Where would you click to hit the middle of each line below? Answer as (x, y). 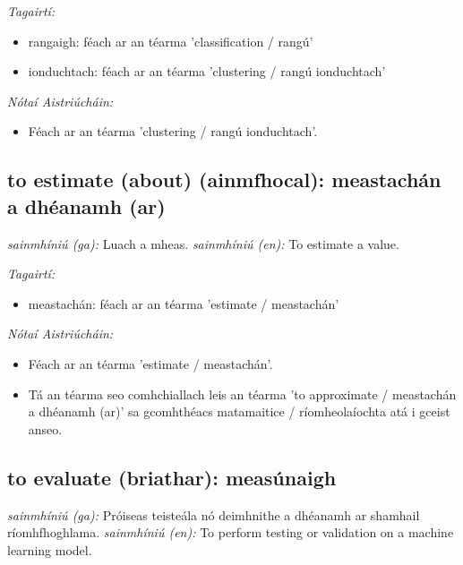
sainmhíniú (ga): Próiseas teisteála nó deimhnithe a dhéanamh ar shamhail (214, 514)
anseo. (45, 428)
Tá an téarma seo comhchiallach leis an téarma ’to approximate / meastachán (242, 394)
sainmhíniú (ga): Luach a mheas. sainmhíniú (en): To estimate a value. (203, 243)
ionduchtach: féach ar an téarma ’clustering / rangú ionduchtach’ (207, 71)
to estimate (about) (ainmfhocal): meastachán (224, 180)
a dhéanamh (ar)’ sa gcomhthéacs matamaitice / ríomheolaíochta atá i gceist (239, 411)
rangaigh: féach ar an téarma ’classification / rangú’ (171, 41)
